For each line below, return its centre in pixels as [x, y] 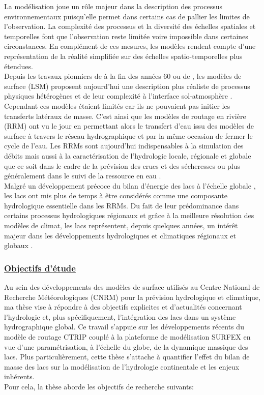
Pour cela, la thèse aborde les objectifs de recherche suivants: [99, 386]
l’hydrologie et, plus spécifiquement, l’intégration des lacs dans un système [120, 316]
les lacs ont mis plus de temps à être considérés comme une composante [116, 195]
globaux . [19, 245]
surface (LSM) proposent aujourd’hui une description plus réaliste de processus [127, 86]
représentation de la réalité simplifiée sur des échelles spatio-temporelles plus [123, 56]
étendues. [19, 66]
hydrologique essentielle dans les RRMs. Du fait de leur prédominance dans [122, 205]
